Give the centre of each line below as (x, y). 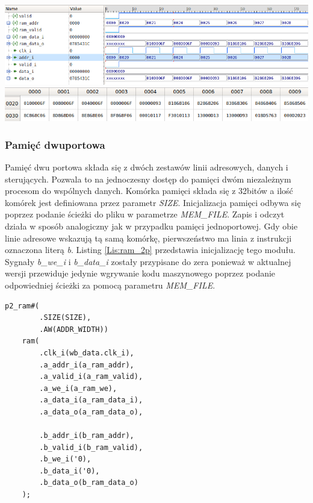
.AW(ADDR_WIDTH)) (74, 329)
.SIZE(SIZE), (65, 318)
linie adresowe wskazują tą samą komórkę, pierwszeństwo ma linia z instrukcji (148, 238)
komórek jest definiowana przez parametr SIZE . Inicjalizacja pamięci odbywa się (153, 202)
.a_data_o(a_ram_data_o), (91, 412)
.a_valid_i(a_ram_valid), (91, 377)
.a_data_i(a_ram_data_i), (91, 400)
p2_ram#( (22, 306)
